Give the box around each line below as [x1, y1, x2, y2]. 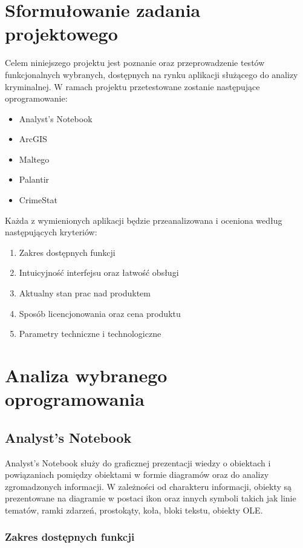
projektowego [5, 21, 118, 46]
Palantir [19, 173, 50, 186]
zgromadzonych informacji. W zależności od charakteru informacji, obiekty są [5, 480, 292, 492]
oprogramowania [5, 387, 145, 411]
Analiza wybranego [5, 363, 168, 387]
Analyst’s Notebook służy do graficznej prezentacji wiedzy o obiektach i [5, 456, 271, 469]
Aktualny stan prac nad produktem [19, 287, 151, 299]
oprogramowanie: [5, 92, 68, 105]
